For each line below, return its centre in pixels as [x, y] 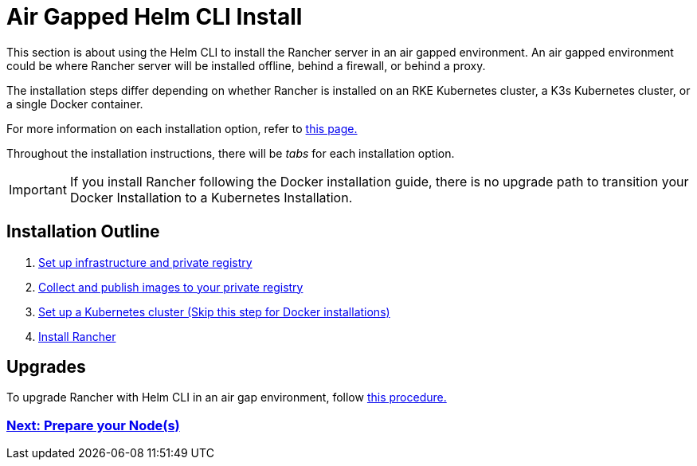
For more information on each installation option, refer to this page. [182, 128]
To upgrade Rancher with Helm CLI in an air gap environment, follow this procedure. [227, 397]
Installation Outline [83, 232]
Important [38, 189]
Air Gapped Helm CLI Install [155, 17]
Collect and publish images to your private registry [171, 287]
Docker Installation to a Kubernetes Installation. [211, 197]
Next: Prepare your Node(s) [93, 425]
